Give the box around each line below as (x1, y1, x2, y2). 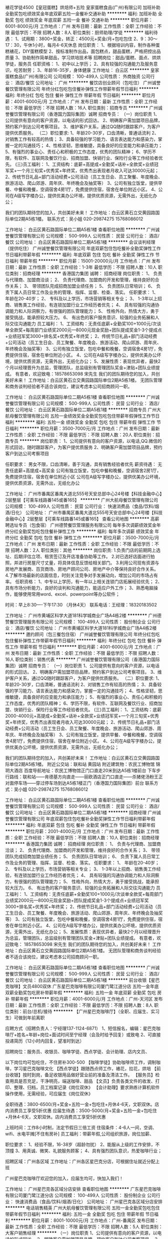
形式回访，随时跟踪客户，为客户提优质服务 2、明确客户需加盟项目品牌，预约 (5, 444, 162, 450)
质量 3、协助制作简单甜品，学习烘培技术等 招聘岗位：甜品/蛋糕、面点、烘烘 (5, 55, 161, 60)
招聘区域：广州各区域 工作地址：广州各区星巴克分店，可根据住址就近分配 (5, 1159, 155, 1164)
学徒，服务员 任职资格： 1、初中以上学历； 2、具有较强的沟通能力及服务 (5, 61, 154, 67)
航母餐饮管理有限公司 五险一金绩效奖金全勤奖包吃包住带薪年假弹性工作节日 (5, 413, 160, 419)
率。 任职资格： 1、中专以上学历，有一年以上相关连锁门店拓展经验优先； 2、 (5, 579, 162, 584)
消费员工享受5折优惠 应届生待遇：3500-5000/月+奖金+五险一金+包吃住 (9, 1107, 157, 1113)
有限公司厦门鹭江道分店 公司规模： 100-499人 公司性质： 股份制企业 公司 (5, 1192, 156, 1198)
